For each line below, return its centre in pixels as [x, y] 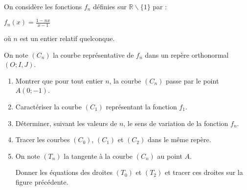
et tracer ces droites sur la [204, 172]
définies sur [110, 6]
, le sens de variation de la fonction [176, 123]
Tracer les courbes [43, 139]
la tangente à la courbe [98, 156]
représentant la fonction [141, 106]
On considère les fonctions [43, 6]
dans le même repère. [179, 139]
